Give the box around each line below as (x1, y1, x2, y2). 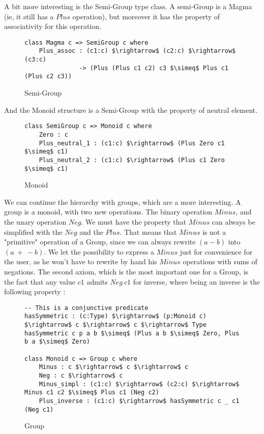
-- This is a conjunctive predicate (24, 304, 149, 312)
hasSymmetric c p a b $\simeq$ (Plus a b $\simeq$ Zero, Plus (24, 329, 240, 337)
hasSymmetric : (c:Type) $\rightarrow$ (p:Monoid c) (24, 313, 207, 320)
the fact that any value (4, 276, 75, 287)
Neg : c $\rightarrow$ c (39, 371, 123, 379)
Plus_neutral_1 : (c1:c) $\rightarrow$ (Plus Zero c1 (39, 139, 225, 147)
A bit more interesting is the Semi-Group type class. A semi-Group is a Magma (4, 1, 252, 11)
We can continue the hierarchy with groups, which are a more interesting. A (4, 196, 241, 207)
